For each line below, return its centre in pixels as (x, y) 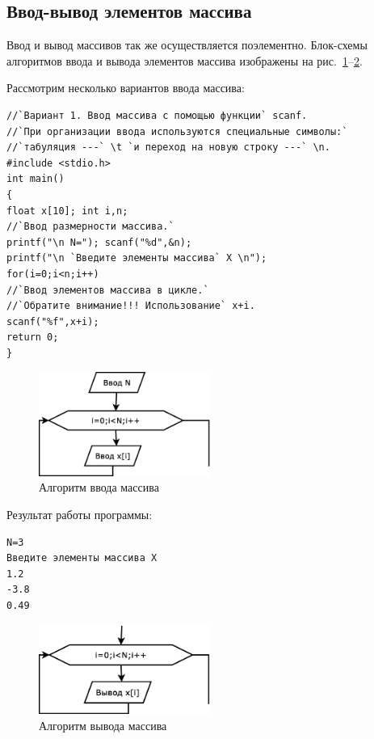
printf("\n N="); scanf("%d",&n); (99, 242)
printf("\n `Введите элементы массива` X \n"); (137, 258)
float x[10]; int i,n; (67, 211)
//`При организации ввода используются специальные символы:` (177, 131)
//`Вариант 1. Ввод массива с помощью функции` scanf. (157, 115)
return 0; (33, 338)
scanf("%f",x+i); (53, 321)
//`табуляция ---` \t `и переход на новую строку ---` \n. (168, 148)
